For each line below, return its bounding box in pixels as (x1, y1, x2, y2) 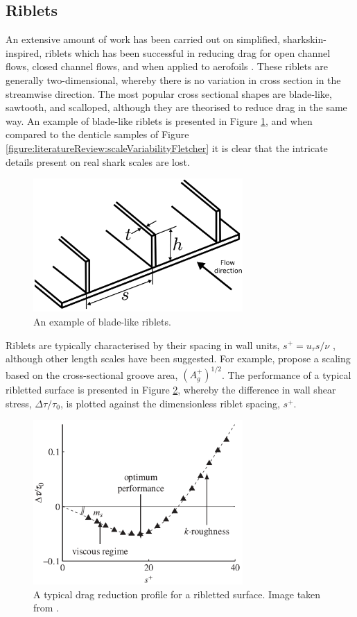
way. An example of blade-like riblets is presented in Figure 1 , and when (6, 113, 313, 128)
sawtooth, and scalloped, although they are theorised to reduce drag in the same (6, 100, 347, 115)
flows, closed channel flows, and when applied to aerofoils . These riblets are (6, 59, 328, 74)
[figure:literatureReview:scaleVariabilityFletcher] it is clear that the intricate (6, 140, 328, 155)
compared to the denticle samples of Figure (6, 127, 189, 142)
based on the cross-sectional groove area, (6, 367, 178, 382)
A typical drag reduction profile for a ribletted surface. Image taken (33, 586, 321, 601)
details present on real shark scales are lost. (6, 154, 190, 169)
